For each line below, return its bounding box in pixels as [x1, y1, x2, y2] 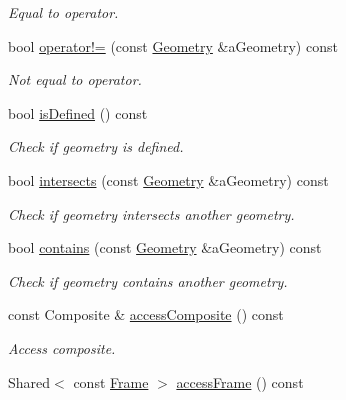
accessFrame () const [176, 371, 304, 392]
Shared [8, 371, 51, 392]
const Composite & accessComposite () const [8, 304, 284, 325]
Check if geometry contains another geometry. [8, 270, 288, 291]
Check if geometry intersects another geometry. [8, 203, 295, 224]
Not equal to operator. [8, 69, 142, 90]
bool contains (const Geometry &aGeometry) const [8, 237, 322, 258]
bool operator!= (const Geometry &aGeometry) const [8, 35, 338, 56]
